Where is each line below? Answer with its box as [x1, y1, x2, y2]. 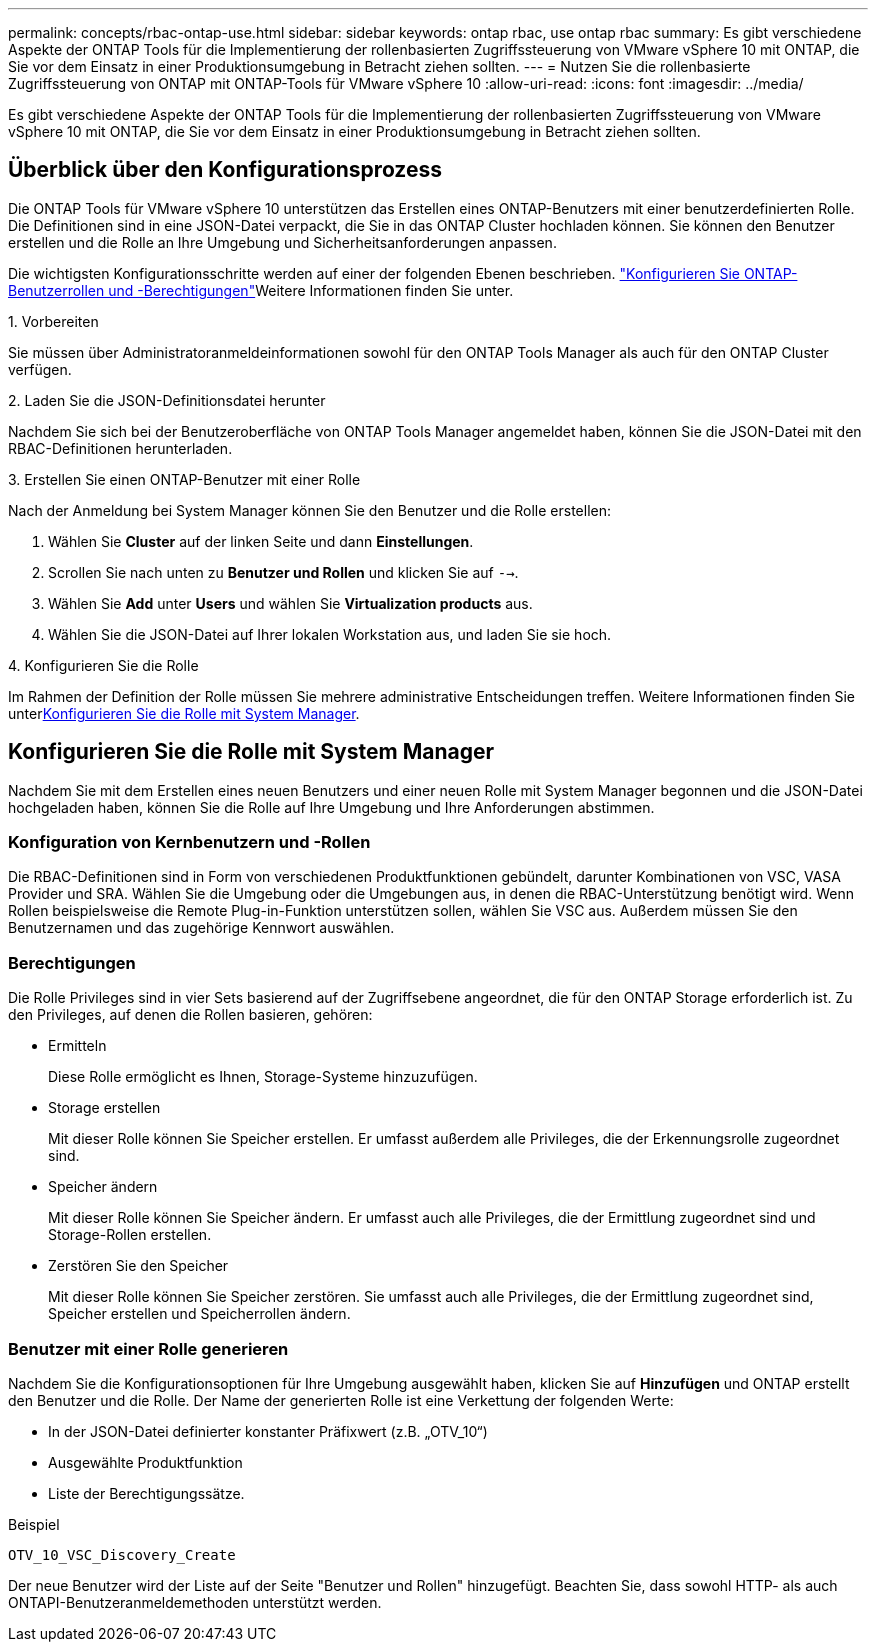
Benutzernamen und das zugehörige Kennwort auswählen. [8, 919, 395, 937]
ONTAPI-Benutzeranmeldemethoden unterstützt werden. [8, 1593, 382, 1611]
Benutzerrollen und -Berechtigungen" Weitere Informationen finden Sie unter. [8, 281, 514, 299]
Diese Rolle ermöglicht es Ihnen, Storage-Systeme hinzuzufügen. [48, 1068, 478, 1086]
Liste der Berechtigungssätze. [48, 1484, 245, 1502]
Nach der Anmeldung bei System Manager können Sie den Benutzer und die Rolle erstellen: [8, 501, 611, 519]
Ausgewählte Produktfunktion [48, 1453, 243, 1471]
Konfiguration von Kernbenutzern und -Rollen [8, 832, 371, 853]
